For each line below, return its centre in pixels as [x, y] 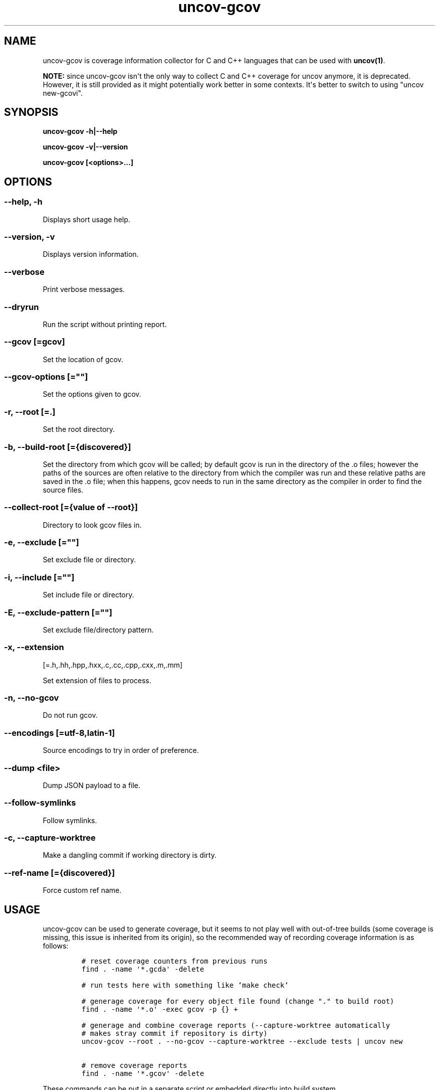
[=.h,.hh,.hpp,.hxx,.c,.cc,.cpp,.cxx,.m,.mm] [113, 665]
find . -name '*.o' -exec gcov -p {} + [160, 1009]
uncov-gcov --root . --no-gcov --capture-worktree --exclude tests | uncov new [242, 1041]
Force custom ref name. [82, 890]
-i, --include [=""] [39, 577]
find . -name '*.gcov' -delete [143, 1073]
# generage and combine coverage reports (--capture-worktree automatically [236, 1025]
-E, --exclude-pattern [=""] [58, 612]
